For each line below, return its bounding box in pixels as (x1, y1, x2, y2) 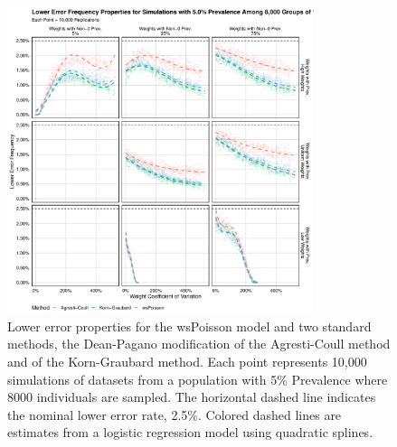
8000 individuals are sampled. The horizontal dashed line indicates (7, 387, 376, 406)
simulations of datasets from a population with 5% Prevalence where (7, 369, 388, 388)
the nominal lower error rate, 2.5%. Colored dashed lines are (7, 405, 342, 424)
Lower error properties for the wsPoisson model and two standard (7, 316, 372, 335)
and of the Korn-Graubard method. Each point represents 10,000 (7, 351, 367, 370)
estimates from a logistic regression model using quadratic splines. (7, 423, 373, 442)
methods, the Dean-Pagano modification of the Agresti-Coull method (7, 334, 391, 353)
